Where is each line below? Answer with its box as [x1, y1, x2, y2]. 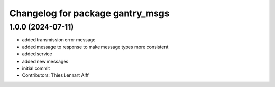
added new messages [22, 58, 69, 64]
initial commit [22, 65, 50, 71]
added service [22, 51, 53, 57]
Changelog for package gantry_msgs [9, 8, 170, 19]
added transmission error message [22, 37, 96, 43]
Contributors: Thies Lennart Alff [22, 72, 89, 78]
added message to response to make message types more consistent [22, 44, 169, 50]
